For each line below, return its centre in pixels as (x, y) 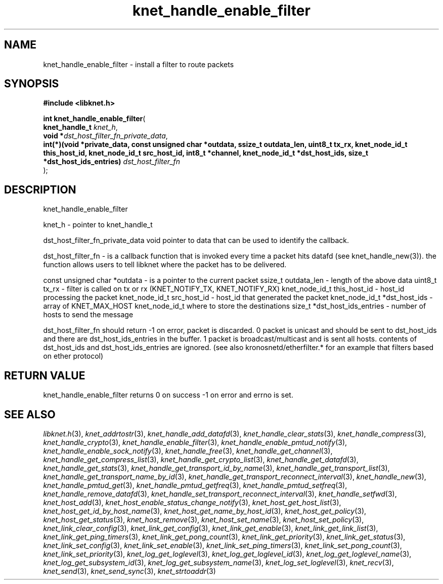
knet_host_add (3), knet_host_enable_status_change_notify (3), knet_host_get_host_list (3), (192, 502)
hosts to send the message (88, 315)
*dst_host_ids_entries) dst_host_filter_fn (112, 162)
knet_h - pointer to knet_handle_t (98, 225)
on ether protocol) (73, 356)
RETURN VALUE (45, 375)
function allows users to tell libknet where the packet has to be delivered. (165, 265)
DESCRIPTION (40, 189)
